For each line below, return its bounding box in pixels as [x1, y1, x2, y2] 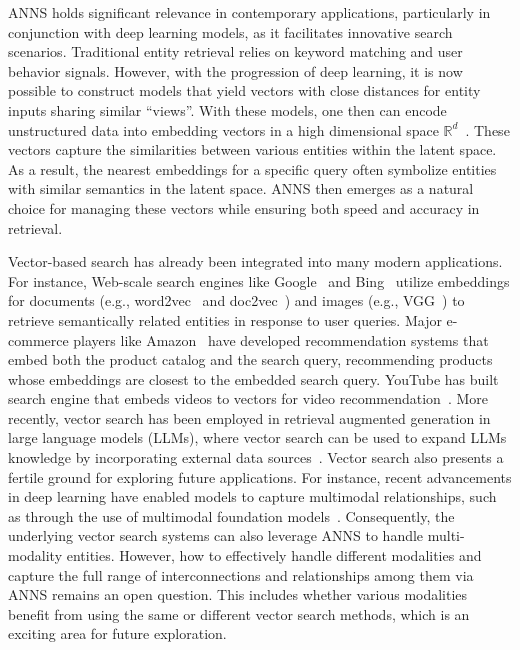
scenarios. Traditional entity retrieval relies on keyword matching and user [8, 41, 463, 62]
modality [8, 545, 63, 566]
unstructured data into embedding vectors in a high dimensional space [8, 119, 439, 140]
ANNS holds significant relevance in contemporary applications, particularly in [8, 2, 491, 22]
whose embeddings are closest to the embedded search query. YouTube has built [8, 368, 499, 389]
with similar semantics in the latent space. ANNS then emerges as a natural [8, 178, 474, 199]
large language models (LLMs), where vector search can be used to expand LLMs [8, 427, 507, 448]
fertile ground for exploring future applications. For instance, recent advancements [8, 466, 512, 487]
